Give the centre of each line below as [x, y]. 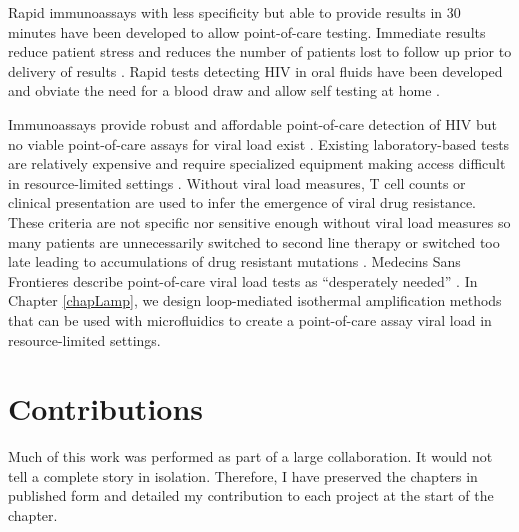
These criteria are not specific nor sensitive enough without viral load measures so [259, 221]
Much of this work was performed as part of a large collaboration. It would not [250, 456]
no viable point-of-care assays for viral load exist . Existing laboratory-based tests [259, 143]
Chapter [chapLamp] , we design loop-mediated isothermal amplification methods [255, 300]
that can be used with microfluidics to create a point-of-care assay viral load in [250, 319]
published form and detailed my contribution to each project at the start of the [251, 495]
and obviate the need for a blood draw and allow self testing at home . [224, 90]
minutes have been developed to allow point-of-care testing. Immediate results [247, 31]
